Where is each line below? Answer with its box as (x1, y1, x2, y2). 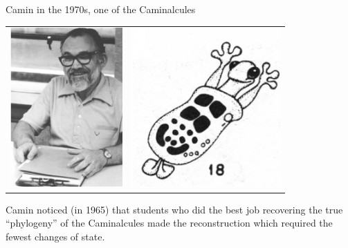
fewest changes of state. (6, 229, 105, 244)
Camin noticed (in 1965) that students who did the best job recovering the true (6, 202, 343, 216)
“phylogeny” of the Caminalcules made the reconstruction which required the (6, 216, 333, 230)
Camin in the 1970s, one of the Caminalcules (6, 2, 196, 16)
